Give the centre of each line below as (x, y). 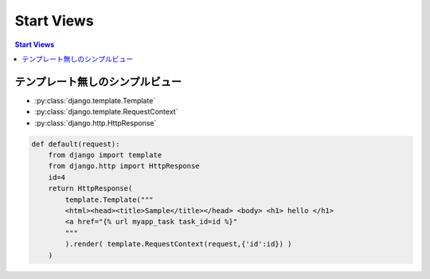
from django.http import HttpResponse (124, 166)
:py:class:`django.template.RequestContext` (106, 112)
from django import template (105, 155)
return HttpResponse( (90, 188)
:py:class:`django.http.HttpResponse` (96, 122)
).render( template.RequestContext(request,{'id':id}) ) (178, 244)
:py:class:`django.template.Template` (95, 100)
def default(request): (76, 144)
